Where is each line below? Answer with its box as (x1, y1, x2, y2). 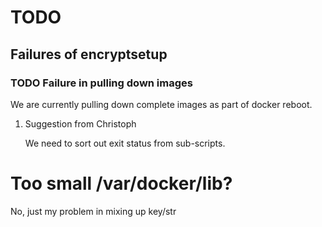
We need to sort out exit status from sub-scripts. (24, 137, 226, 149)
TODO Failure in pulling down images (10, 76, 193, 90)
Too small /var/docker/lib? (10, 172, 233, 195)
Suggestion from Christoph (24, 117, 137, 130)
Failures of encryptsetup (10, 46, 168, 63)
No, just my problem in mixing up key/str (10, 205, 177, 217)
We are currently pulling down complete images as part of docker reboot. (10, 98, 313, 110)
